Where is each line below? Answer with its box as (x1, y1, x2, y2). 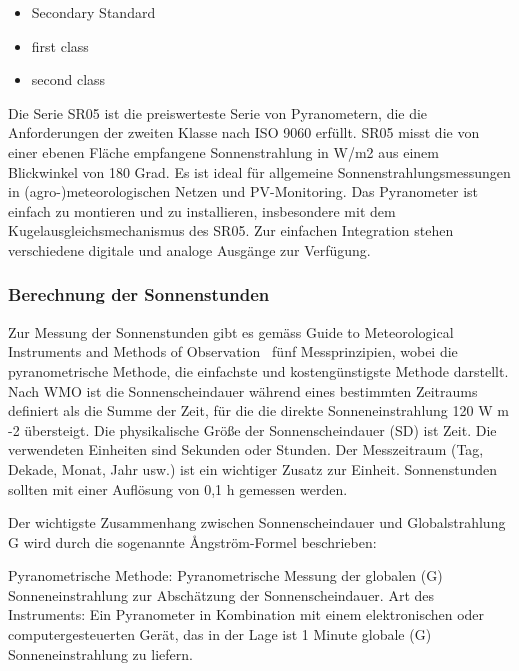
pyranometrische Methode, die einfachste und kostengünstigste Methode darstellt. (8, 360, 509, 381)
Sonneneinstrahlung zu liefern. (8, 643, 193, 664)
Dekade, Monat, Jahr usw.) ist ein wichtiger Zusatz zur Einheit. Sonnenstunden (8, 458, 498, 479)
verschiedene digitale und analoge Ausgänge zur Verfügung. (8, 239, 371, 260)
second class (31, 69, 106, 90)
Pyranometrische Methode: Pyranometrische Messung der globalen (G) (8, 565, 443, 586)
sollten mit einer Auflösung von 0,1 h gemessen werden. (8, 478, 348, 499)
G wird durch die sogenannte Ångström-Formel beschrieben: (8, 531, 377, 552)
